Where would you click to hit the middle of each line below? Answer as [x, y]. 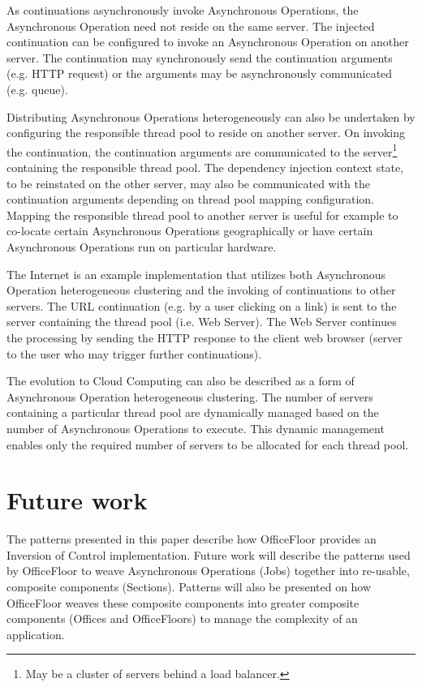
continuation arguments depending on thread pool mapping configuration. [190, 199]
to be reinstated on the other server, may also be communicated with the [188, 183]
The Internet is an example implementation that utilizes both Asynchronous [196, 274]
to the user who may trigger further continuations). [134, 353]
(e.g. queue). [37, 89]
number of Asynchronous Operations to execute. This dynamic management [196, 428]
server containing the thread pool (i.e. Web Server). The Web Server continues [202, 322]
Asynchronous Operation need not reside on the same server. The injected [191, 26]
